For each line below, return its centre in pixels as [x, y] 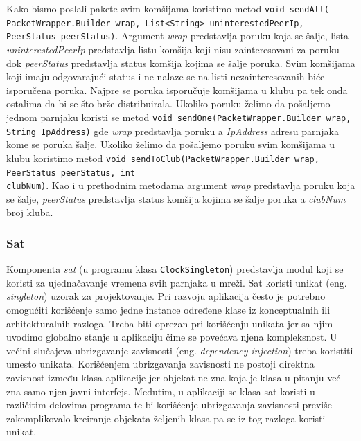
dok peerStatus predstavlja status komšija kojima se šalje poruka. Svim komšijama [181, 63]
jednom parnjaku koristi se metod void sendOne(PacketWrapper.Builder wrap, [179, 117]
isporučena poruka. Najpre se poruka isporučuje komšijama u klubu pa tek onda [177, 90]
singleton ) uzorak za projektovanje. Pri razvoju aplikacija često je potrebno [166, 296]
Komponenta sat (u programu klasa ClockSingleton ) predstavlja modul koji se [175, 269]
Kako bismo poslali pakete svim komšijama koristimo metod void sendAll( [168, 8]
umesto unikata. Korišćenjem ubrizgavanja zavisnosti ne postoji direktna [160, 364]
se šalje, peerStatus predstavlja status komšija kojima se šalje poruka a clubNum [176, 198]
